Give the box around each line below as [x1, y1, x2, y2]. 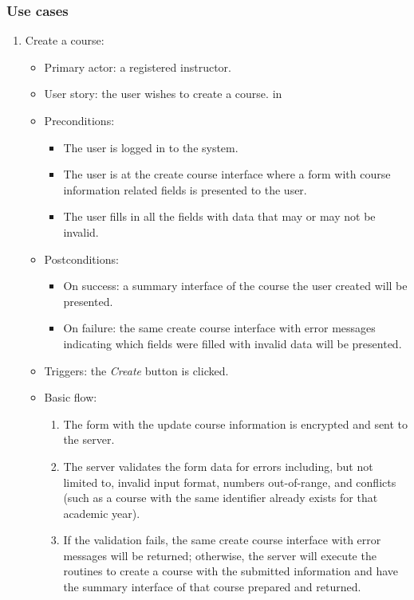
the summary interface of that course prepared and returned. [63, 578, 361, 595]
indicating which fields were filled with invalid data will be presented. [63, 335, 402, 351]
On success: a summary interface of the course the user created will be [63, 277, 408, 294]
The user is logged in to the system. [63, 139, 239, 155]
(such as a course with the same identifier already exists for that [63, 489, 378, 506]
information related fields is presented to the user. [63, 181, 307, 198]
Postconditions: [44, 250, 119, 267]
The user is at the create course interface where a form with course [63, 166, 391, 182]
